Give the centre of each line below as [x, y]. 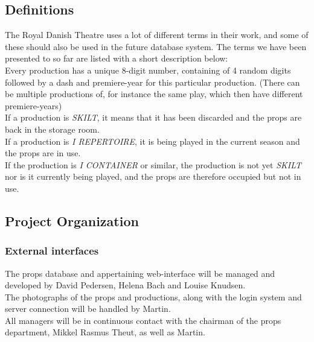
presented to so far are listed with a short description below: [117, 58]
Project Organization [72, 220]
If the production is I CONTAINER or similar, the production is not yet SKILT [153, 164]
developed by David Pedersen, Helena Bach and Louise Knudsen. [125, 285]
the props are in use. [43, 153]
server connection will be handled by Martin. [88, 309]
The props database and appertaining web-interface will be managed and [140, 273]
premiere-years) [34, 105]
